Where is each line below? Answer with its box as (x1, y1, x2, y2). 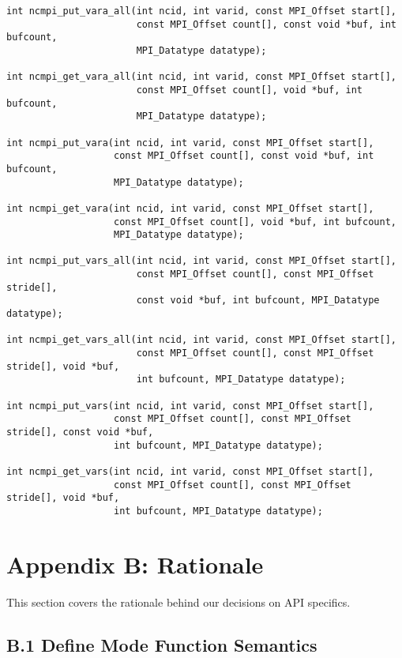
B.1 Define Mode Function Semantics (6, 632, 317, 656)
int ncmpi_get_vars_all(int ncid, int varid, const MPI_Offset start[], (6, 334, 396, 346)
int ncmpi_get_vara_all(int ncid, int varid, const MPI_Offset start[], (6, 71, 396, 83)
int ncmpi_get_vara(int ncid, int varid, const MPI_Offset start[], (6, 202, 374, 214)
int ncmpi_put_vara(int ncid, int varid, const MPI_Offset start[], (6, 137, 374, 149)
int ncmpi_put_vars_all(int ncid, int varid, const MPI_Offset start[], (6, 255, 396, 267)
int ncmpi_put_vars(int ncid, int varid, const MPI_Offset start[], (6, 400, 374, 412)
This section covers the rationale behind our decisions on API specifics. (6, 593, 351, 610)
